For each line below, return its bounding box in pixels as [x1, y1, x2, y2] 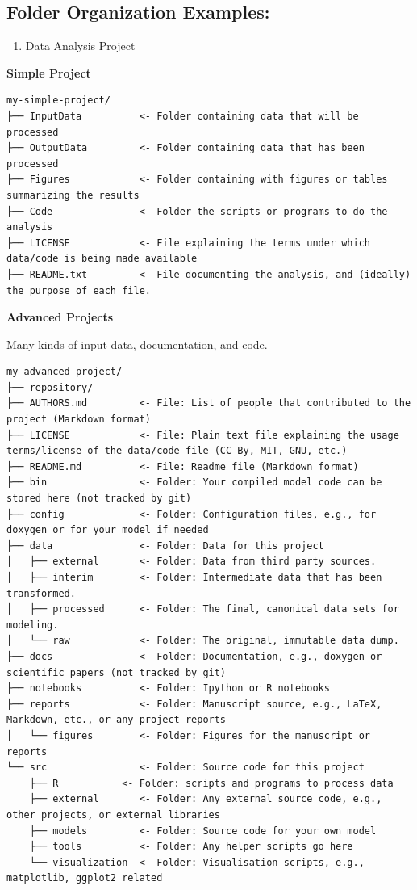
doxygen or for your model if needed [6, 524, 209, 536]
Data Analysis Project [25, 37, 136, 54]
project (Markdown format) [6, 414, 151, 426]
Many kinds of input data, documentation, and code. [6, 335, 268, 352]
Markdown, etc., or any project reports [6, 714, 227, 726]
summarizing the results [6, 189, 140, 201]
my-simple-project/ [6, 94, 111, 107]
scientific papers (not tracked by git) [6, 666, 227, 678]
